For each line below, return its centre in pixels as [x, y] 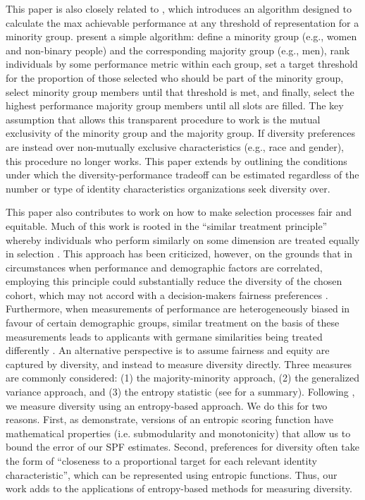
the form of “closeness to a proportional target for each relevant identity [161, 461]
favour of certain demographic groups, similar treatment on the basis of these [173, 323]
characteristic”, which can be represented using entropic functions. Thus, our [172, 474]
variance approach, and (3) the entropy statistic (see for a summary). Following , [180, 392]
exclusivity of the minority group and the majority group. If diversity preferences [180, 133]
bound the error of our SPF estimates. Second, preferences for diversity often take [182, 447]
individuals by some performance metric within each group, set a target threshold [182, 64]
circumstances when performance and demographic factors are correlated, [164, 267]
